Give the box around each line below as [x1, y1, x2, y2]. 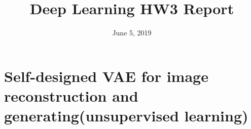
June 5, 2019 [112, 27, 152, 38]
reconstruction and [4, 85, 138, 106]
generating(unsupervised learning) [4, 105, 248, 126]
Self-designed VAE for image [4, 65, 208, 86]
